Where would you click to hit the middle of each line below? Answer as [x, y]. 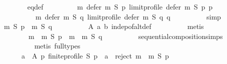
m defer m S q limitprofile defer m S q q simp [128, 16]
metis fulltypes [57, 46]
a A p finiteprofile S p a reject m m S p [95, 55]
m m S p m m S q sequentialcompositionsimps [125, 36]
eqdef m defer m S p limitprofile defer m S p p [120, 6]
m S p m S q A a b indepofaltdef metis [104, 26]
